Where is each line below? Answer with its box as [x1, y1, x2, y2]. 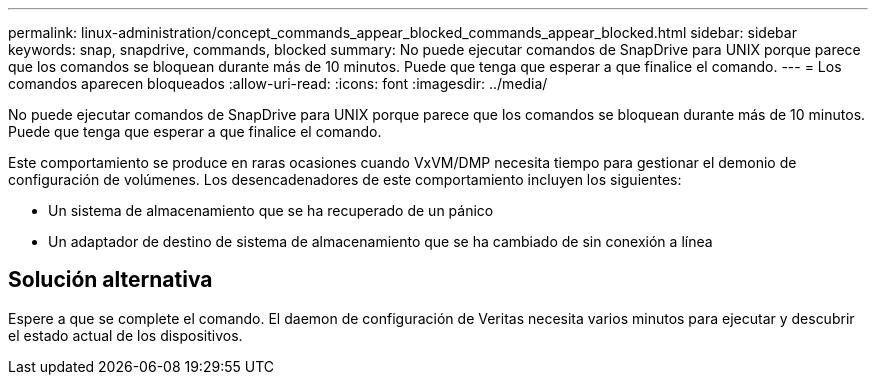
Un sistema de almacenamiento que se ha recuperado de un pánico [48, 202, 494, 219]
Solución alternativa [8, 267, 213, 293]
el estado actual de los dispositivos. [8, 326, 243, 344]
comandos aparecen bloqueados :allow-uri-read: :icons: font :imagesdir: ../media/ [8, 75, 548, 92]
